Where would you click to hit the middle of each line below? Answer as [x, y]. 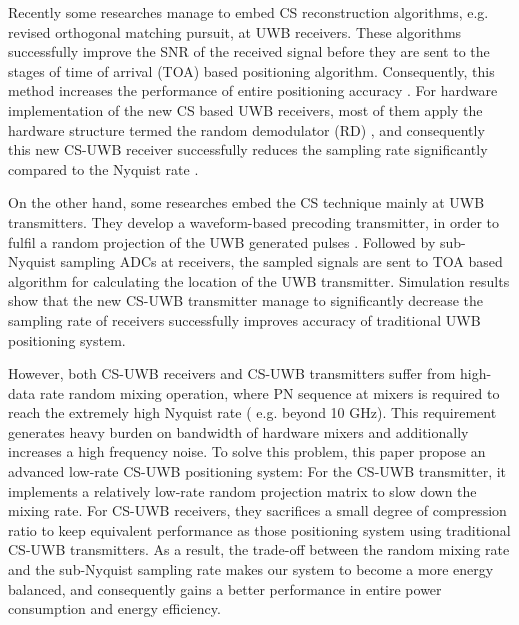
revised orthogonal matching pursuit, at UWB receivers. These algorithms [235, 31]
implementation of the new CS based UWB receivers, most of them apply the [245, 109]
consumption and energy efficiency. [114, 608]
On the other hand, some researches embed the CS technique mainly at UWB [246, 202]
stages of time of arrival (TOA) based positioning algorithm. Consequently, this [251, 70]
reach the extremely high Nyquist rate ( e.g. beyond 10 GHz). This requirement [252, 412]
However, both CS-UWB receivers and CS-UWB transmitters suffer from [232, 373]
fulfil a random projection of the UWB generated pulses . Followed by [222, 241]
